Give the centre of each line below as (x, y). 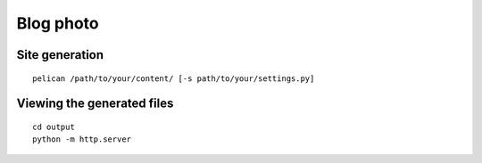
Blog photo (58, 23)
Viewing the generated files (95, 104)
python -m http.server (82, 139)
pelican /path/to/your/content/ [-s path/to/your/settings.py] (174, 78)
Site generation (60, 55)
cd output (54, 126)
